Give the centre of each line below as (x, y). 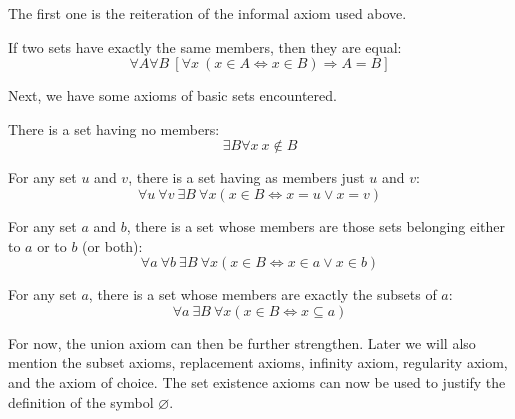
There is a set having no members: (114, 128)
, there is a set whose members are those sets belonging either (315, 225)
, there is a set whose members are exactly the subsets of (262, 294)
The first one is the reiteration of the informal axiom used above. (207, 13)
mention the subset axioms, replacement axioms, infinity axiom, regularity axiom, (258, 362)
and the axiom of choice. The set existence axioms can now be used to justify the (257, 381)
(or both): (112, 245)
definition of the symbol (81, 401)
